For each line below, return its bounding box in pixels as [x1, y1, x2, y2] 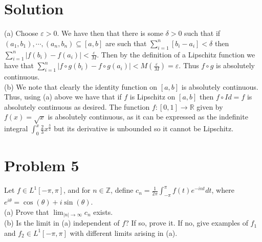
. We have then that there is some [57, 28, 163, 38]
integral [4, 123, 28, 134]
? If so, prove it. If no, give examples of [125, 217, 248, 228]
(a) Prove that [4, 206, 49, 217]
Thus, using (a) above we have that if [4, 91, 122, 102]
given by [196, 101, 223, 112]
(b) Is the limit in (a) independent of [4, 217, 120, 228]
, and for [63, 185, 91, 195]
